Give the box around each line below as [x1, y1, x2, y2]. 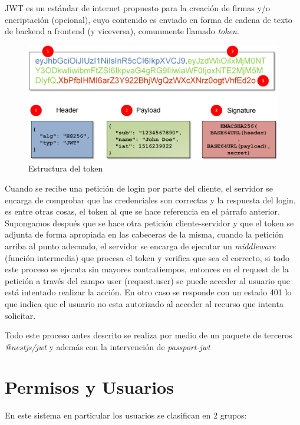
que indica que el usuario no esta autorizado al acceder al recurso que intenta [5, 297, 283, 309]
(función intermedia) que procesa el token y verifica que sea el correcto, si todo [5, 251, 289, 263]
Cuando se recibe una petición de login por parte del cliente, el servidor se [5, 182, 273, 194]
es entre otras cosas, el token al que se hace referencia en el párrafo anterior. [5, 205, 280, 218]
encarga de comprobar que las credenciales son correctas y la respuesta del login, [5, 193, 296, 206]
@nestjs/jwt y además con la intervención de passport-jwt [5, 340, 210, 352]
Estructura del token [28, 162, 103, 174]
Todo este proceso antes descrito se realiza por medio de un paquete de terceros [5, 329, 292, 341]
